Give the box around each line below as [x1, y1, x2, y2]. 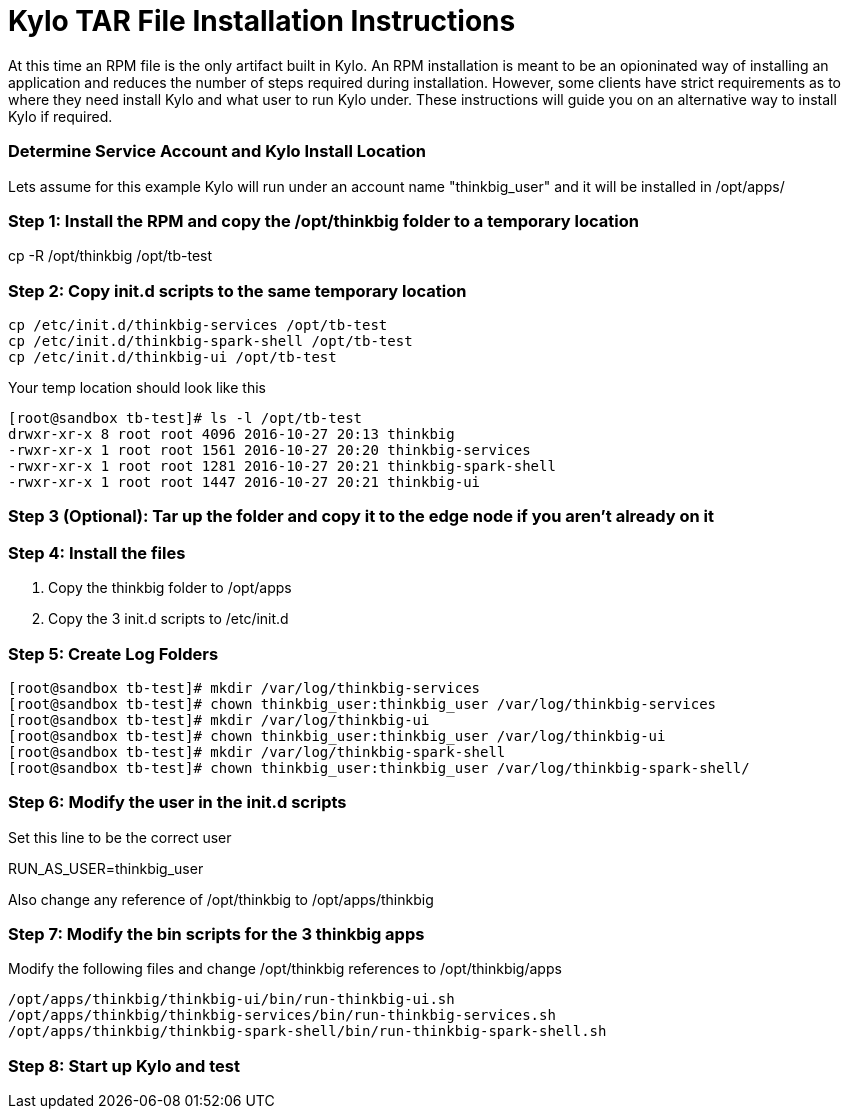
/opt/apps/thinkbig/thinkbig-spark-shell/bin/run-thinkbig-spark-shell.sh [8, 1023, 607, 1040]
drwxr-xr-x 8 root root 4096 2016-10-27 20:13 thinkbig [8, 426, 455, 442]
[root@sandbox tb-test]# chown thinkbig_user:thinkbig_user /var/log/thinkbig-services [8, 695, 717, 712]
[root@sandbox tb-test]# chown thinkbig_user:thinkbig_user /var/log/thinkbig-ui [8, 727, 666, 744]
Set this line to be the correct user [8, 828, 232, 846]
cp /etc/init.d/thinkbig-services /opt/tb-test [8, 317, 388, 333]
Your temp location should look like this [8, 379, 266, 396]
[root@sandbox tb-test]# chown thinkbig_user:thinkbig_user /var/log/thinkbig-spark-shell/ [8, 759, 750, 776]
